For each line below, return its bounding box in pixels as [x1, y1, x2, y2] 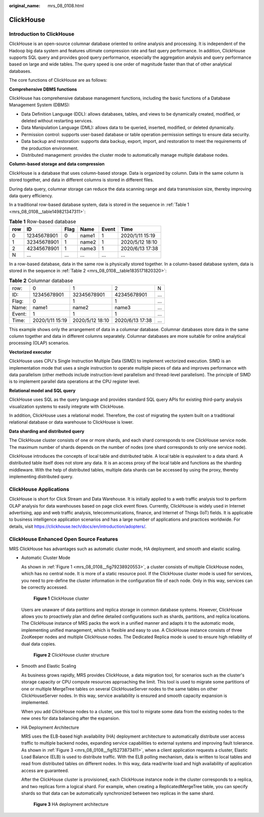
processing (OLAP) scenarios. [9, 340, 69, 346]
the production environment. [21, 145, 79, 151]
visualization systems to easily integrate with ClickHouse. [9, 403, 125, 409]
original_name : [9, 3, 41, 8]
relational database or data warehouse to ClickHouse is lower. [9, 419, 134, 425]
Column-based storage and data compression [9, 161, 105, 167]
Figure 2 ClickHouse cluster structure [33, 652, 110, 658]
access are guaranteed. [21, 768, 69, 773]
